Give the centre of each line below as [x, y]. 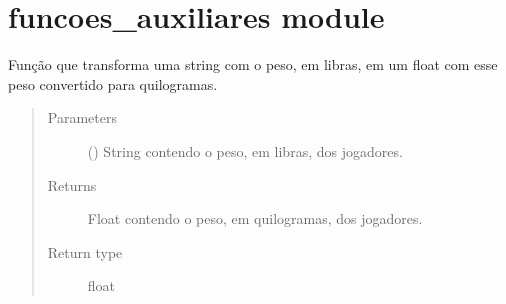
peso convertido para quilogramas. [113, 83]
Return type [85, 251]
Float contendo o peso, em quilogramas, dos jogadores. [255, 218]
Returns [72, 184]
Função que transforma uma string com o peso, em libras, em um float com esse [253, 64]
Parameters [82, 117]
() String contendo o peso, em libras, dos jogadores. [245, 150]
